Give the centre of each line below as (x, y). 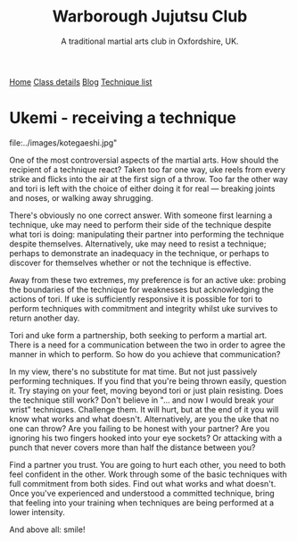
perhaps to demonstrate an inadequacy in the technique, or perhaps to (139, 253)
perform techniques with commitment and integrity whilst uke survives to (144, 308)
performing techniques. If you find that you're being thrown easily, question (148, 380)
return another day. (45, 318)
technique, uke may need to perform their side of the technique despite (140, 224)
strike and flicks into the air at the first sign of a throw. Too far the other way (148, 179)
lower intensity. (37, 512)
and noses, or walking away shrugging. (81, 197)
